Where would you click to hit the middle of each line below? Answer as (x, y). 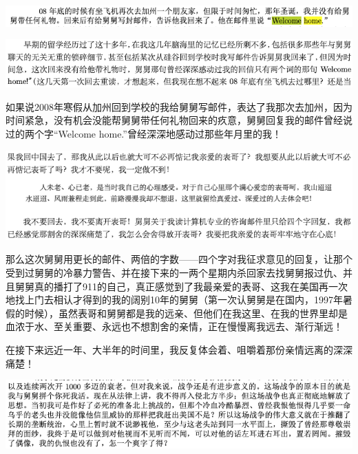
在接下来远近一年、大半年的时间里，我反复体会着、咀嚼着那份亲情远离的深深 (179, 349)
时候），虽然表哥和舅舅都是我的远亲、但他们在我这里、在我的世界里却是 (186, 313)
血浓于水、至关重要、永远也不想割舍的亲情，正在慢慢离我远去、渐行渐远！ (174, 326)
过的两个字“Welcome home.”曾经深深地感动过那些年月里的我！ (144, 133)
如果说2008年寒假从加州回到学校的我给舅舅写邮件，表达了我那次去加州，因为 (179, 106)
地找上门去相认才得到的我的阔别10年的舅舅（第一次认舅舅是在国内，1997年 (174, 300)
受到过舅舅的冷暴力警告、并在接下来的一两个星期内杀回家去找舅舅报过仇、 (174, 272)
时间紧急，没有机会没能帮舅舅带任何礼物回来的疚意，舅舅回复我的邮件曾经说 (179, 120)
